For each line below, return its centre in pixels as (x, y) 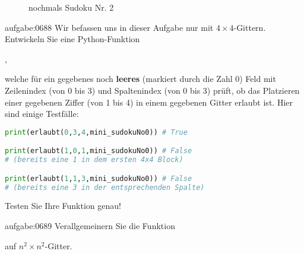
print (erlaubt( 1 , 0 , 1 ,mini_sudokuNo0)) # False (99, 151)
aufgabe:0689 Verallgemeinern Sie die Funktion (90, 226)
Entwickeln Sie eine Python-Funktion (72, 39)
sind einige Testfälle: (42, 114)
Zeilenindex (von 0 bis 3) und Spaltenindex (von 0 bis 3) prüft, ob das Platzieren (152, 90)
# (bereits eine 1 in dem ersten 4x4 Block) (94, 160)
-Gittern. (250, 27)
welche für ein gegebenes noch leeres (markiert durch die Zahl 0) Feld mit (140, 79)
